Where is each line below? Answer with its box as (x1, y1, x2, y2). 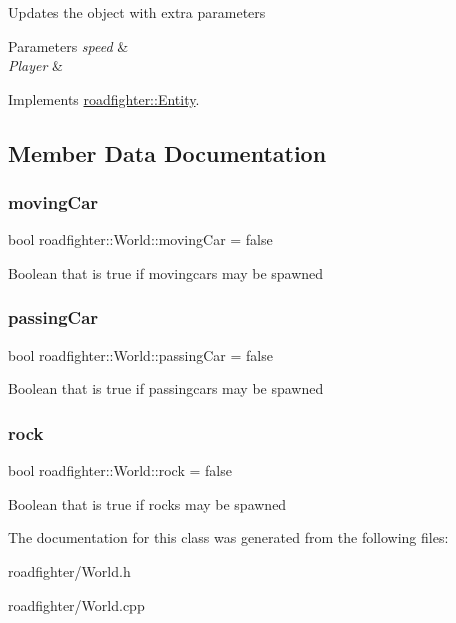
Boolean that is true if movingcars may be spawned (8, 262, 324, 283)
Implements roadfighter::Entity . (8, 88, 200, 109)
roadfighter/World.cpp (8, 594, 145, 615)
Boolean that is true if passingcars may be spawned (8, 378, 324, 399)
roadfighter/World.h (8, 560, 131, 581)
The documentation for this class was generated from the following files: (8, 527, 449, 548)
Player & (8, 55, 63, 76)
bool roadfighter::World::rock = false (8, 460, 232, 481)
